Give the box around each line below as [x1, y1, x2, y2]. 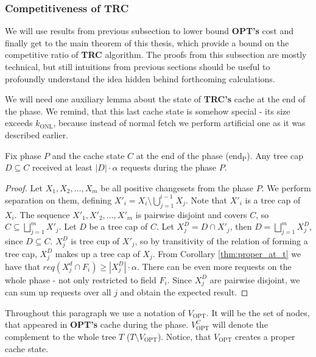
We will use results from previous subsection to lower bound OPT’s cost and [5, 24, 293, 37]
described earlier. [5, 128, 69, 141]
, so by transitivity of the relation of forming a [135, 235, 308, 247]
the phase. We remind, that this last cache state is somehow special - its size [5, 104, 290, 117]
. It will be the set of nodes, [206, 306, 310, 319]
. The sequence [14, 208, 70, 221]
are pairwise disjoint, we [209, 273, 300, 286]
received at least [32, 161, 93, 174]
